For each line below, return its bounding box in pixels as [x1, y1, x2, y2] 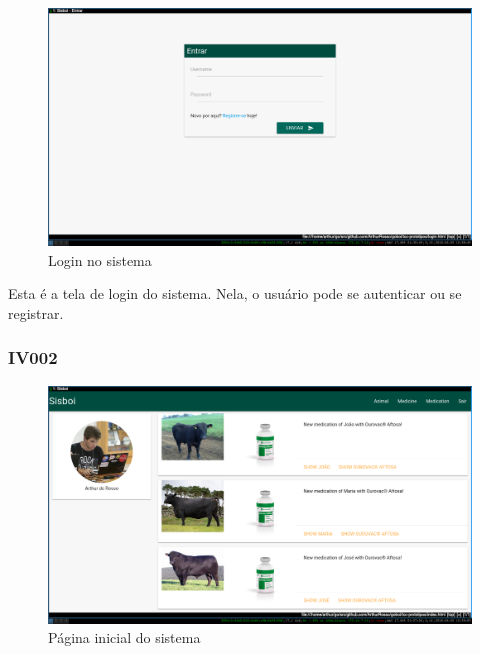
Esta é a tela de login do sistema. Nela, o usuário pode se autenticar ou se [8, 283, 462, 304]
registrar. [8, 302, 64, 323]
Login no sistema [48, 249, 152, 270]
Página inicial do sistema [48, 627, 201, 648]
